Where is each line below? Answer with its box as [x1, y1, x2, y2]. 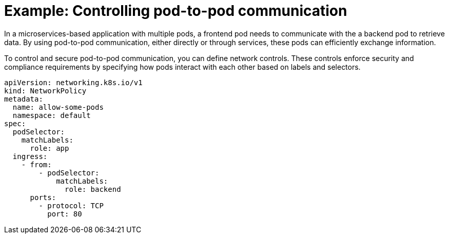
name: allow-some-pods [12, 103, 104, 111]
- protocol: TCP [38, 201, 104, 210]
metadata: [4, 94, 43, 103]
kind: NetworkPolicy [4, 86, 87, 95]
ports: [30, 193, 56, 202]
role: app [30, 144, 69, 152]
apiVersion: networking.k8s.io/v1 [4, 78, 143, 87]
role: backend [65, 185, 121, 193]
